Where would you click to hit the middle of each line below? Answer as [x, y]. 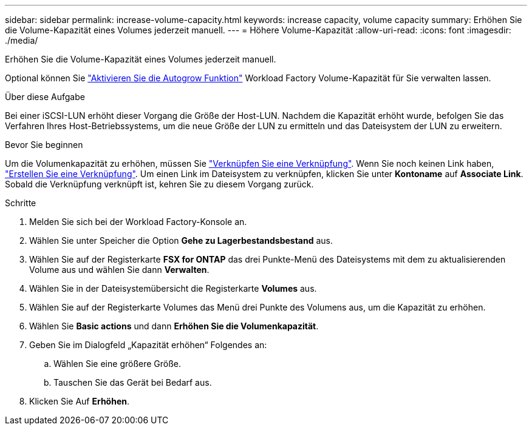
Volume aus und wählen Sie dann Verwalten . [119, 270]
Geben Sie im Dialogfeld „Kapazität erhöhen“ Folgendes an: [148, 345]
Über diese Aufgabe [45, 97]
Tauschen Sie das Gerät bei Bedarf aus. [133, 382]
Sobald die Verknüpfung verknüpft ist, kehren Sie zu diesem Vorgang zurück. [159, 184]
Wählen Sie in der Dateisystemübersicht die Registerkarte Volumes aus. [173, 288]
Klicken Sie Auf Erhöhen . [80, 401]
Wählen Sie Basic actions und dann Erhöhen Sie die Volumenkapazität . [174, 326]
